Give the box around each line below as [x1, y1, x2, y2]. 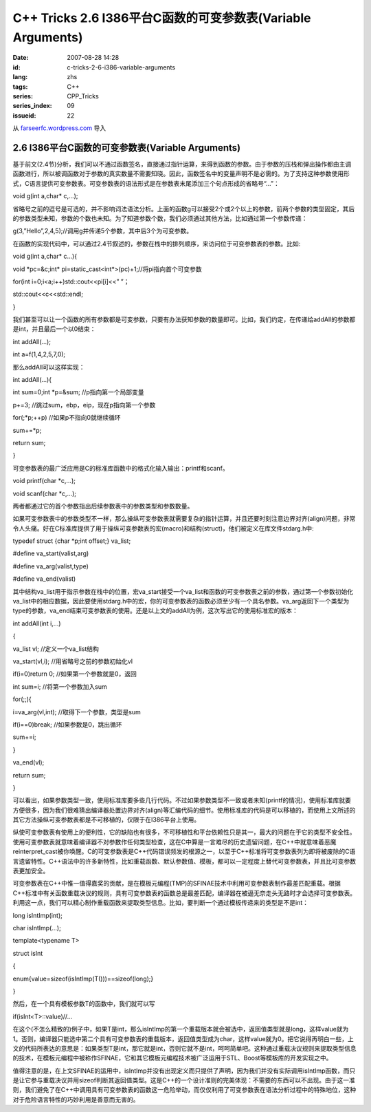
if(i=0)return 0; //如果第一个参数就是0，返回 [12, 670, 137, 678]
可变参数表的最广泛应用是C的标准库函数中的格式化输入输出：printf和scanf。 [12, 464, 229, 472]
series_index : [12, 102, 53, 110]
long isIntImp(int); [12, 911, 63, 919]
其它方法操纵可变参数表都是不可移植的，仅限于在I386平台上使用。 [12, 815, 201, 824]
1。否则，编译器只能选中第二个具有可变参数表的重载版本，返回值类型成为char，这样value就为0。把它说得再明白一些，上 [12, 1034, 354, 1042]
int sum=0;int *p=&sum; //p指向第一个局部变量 [12, 388, 144, 396]
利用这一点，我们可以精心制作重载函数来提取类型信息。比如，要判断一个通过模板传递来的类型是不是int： [12, 899, 309, 907]
